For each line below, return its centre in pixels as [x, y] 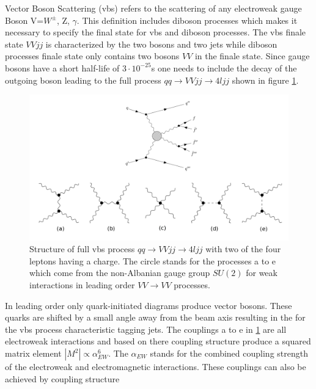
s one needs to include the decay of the [224, 67]
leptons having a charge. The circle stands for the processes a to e [153, 260]
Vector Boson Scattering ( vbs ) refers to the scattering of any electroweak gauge [153, 8]
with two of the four [243, 249]
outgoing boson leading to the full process [83, 80]
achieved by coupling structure [62, 378]
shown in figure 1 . [265, 80]
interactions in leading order [82, 285]
